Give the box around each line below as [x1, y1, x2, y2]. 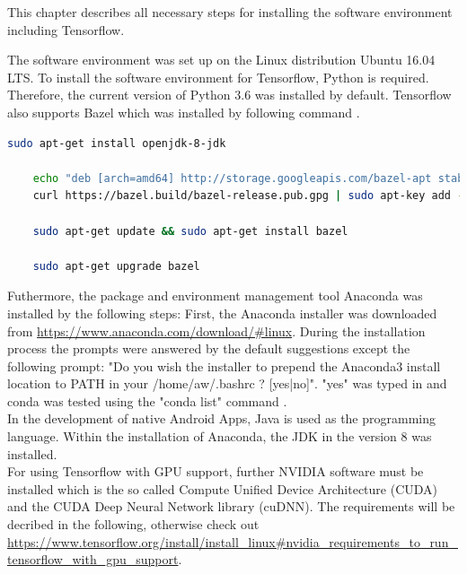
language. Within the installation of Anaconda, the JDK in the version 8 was [7, 427, 432, 446]
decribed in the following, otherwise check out [7, 515, 260, 534]
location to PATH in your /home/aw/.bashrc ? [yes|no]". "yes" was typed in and [7, 374, 447, 393]
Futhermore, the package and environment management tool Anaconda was [7, 286, 423, 305]
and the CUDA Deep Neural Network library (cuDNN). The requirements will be [7, 497, 455, 516]
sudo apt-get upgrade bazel [32, 259, 200, 273]
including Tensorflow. [7, 20, 125, 39]
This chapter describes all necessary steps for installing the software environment [7, 3, 453, 21]
